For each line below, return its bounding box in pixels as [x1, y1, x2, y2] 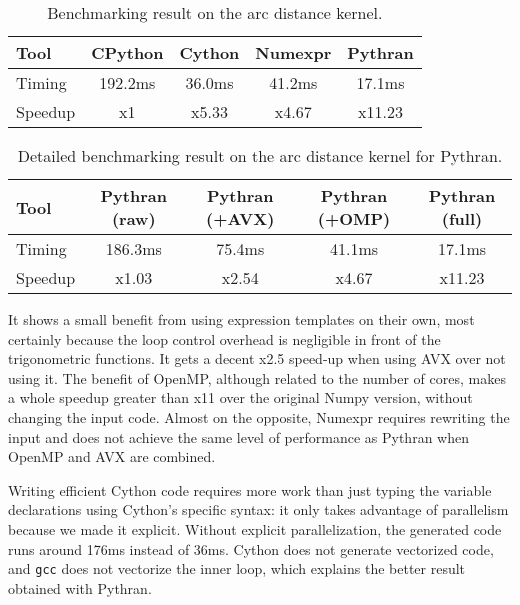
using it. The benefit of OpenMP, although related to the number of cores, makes [8, 367, 506, 388]
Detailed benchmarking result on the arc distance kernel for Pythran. [17, 144, 503, 167]
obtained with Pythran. [8, 577, 152, 598]
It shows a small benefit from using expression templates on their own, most [8, 309, 475, 329]
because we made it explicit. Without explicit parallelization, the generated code [8, 518, 502, 539]
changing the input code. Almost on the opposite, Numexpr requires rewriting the [8, 406, 510, 427]
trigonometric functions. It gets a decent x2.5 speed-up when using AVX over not [8, 348, 506, 369]
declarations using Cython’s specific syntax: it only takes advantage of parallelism [8, 499, 509, 520]
